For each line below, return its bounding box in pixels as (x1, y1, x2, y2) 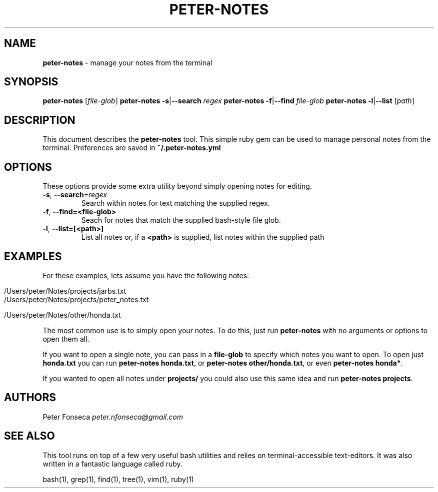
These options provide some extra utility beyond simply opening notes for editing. (42, 182, 312, 191)
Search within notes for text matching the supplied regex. (81, 199, 270, 208)
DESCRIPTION (4, 113, 75, 126)
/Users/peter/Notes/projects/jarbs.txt (4, 286, 126, 295)
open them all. (42, 334, 89, 343)
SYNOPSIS (4, 75, 58, 88)
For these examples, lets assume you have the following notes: (42, 271, 249, 280)
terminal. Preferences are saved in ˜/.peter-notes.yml (42, 143, 221, 152)
